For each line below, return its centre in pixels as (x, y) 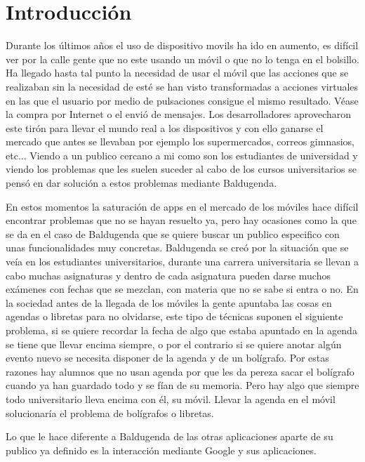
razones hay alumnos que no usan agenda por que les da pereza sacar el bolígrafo (180, 371)
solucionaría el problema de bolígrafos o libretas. (110, 412)
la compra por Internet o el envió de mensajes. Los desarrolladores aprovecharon (179, 114)
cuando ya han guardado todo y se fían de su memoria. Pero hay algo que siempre (182, 385)
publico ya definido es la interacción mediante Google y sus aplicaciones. (161, 450)
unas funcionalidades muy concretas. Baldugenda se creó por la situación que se (177, 247)
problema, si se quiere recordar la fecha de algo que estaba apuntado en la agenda (181, 330)
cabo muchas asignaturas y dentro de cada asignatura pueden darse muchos (168, 275)
